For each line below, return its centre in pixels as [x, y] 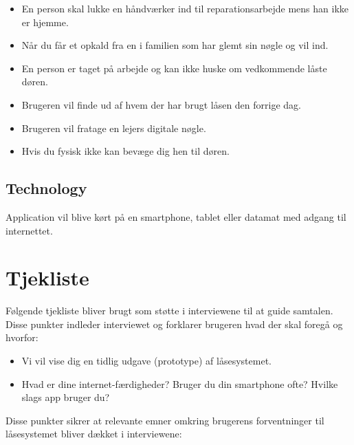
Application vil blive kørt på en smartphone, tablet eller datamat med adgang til [176, 216]
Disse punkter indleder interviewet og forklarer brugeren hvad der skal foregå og [174, 324]
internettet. [29, 230]
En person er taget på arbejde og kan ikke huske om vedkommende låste [174, 68]
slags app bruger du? [66, 397]
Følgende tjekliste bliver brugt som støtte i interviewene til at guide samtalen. [169, 311]
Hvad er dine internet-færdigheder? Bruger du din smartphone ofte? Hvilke [180, 383]
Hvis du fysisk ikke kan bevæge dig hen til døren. [125, 151]
